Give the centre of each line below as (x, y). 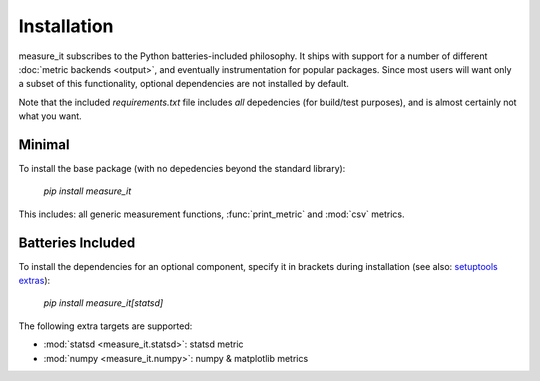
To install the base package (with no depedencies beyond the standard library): (182, 169)
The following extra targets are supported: (105, 326)
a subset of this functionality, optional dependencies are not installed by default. (184, 84)
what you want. (50, 116)
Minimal (44, 144)
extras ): (34, 281)
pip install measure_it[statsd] (103, 303)
